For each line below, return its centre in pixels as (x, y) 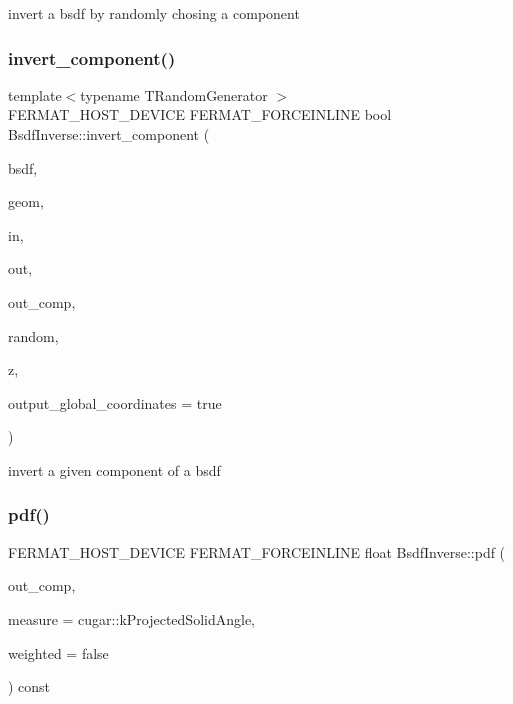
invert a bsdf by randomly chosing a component (154, 13)
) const (29, 686)
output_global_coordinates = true (115, 402)
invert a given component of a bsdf (114, 469)
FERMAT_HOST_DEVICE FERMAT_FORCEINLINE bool (200, 114)
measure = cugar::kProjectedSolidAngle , (131, 618)
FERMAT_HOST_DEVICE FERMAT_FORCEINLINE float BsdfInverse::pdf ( (257, 551)
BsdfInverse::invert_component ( (109, 134)
